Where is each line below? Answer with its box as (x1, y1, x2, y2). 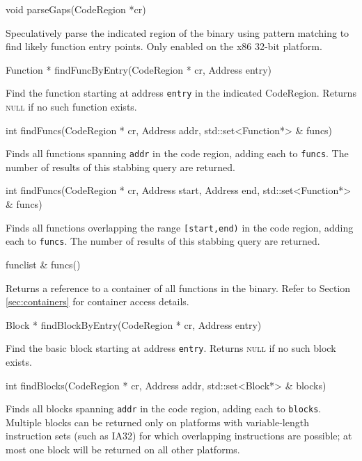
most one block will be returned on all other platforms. (6, 442, 240, 457)
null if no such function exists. (6, 99, 137, 114)
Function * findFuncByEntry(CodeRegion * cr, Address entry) (6, 62, 272, 76)
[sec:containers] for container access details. (6, 294, 189, 309)
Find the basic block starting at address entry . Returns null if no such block (6, 341, 336, 355)
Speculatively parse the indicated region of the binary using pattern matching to (6, 25, 349, 40)
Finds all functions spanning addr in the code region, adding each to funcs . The (6, 146, 349, 161)
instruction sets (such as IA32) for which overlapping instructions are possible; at (6, 428, 352, 443)
